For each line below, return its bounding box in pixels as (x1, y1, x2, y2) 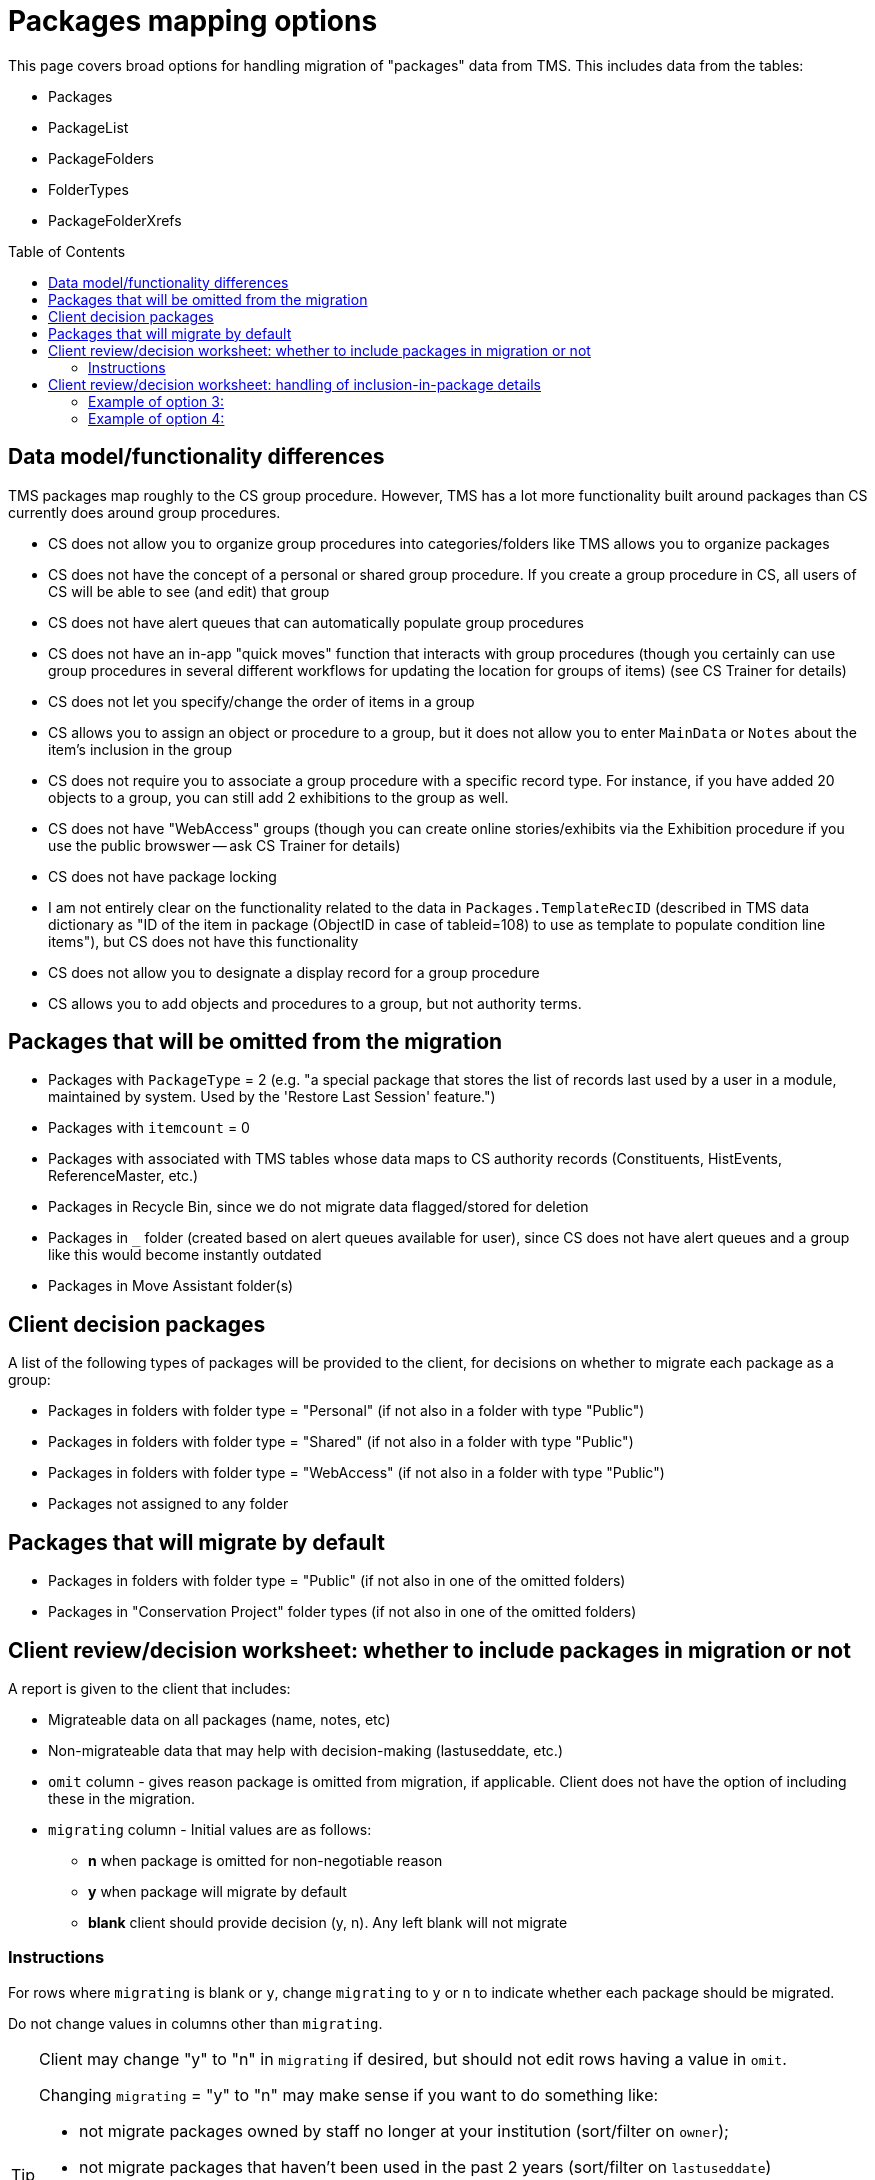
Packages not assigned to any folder (48, 1495, 289, 1513)
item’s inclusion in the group (48, 740, 233, 758)
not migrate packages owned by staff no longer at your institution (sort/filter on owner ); (79, 2120, 729, 2141)
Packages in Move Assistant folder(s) (48, 1277, 294, 1295)
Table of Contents (8, 242, 126, 260)
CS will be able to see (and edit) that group (48, 582, 330, 600)
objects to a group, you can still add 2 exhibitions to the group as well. (48, 788, 509, 806)
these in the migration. (48, 1789, 196, 1807)
